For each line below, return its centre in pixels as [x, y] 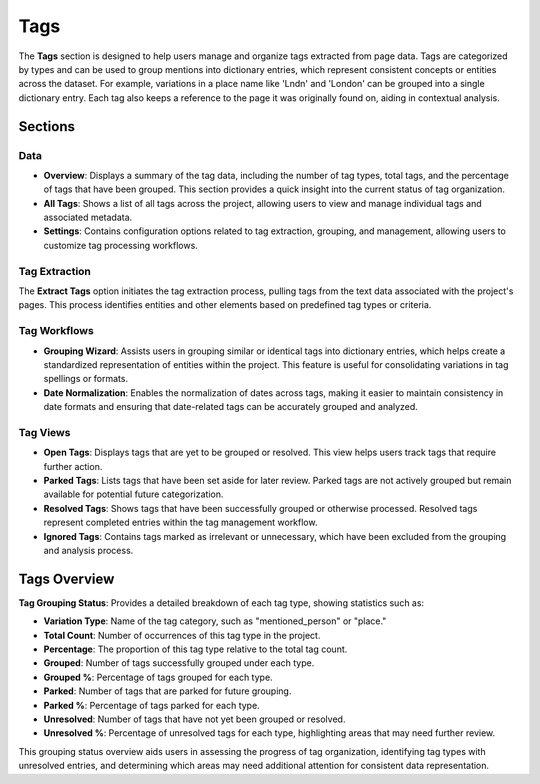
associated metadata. [88, 217]
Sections [46, 126]
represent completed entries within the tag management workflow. [180, 522]
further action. [73, 466]
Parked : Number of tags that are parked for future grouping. [167, 691]
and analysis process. [88, 550]
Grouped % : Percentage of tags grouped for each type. [158, 677]
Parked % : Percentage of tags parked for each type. [151, 705]
